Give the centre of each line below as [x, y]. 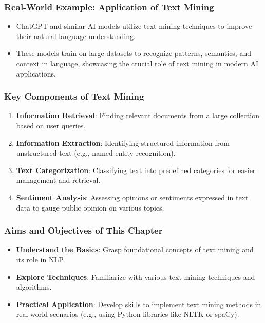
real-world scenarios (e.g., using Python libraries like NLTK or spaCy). [128, 314]
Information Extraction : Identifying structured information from [123, 142]
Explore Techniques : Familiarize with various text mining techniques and [136, 277]
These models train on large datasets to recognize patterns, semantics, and [134, 53]
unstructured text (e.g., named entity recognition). [96, 153]
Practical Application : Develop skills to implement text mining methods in [139, 304]
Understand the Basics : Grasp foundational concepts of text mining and [135, 249]
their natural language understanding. [76, 36]
